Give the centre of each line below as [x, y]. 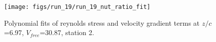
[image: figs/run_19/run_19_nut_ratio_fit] [77, 7]
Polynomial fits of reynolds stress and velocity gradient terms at [102, 22]
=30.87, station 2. [67, 32]
